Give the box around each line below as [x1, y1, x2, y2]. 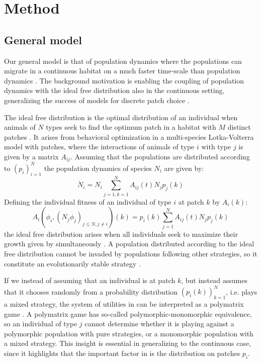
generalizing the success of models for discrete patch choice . [4, 95, 190, 105]
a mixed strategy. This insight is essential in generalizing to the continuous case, [4, 338, 251, 348]
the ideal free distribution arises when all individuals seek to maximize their [4, 228, 238, 239]
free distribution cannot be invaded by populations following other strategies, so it [4, 248, 257, 258]
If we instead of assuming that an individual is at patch [4, 275, 176, 286]
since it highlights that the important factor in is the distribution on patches [4, 347, 240, 358]
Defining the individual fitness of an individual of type [4, 196, 171, 207]
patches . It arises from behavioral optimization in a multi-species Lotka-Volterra [4, 131, 254, 142]
